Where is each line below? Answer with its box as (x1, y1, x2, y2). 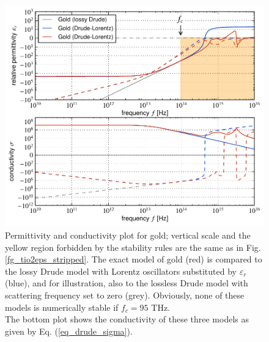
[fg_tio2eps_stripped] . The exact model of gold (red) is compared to (5, 253, 262, 266)
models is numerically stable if (5, 300, 119, 313)
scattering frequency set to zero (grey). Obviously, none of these (5, 288, 245, 301)
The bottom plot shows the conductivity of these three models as (5, 313, 249, 325)
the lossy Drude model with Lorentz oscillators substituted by (5, 264, 237, 277)
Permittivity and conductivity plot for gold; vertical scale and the (5, 228, 251, 241)
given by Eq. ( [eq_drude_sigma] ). (5, 324, 133, 337)
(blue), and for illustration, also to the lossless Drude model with (5, 277, 248, 289)
